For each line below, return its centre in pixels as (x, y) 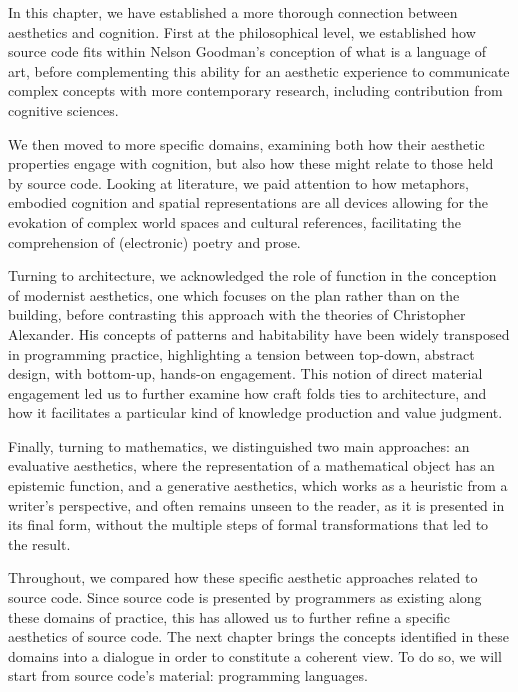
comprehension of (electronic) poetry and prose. (154, 241)
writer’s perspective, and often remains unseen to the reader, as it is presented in (256, 504)
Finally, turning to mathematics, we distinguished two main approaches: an (239, 445)
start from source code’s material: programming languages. (188, 675)
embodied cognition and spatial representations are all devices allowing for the (248, 202)
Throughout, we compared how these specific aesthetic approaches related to (243, 577)
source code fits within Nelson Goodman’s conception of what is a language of (247, 51)
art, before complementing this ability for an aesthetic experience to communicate (259, 70)
